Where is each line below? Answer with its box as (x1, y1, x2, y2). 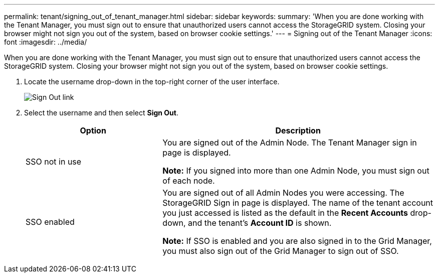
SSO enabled (26, 217, 75, 227)
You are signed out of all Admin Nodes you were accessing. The (162, 188, 404, 198)
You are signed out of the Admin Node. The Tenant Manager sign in (162, 137, 417, 148)
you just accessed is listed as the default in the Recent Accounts (162, 208, 408, 218)
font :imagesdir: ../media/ (4, 38, 87, 46)
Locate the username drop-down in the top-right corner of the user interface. (24, 77, 280, 86)
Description (275, 125, 321, 135)
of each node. (162, 176, 215, 186)
